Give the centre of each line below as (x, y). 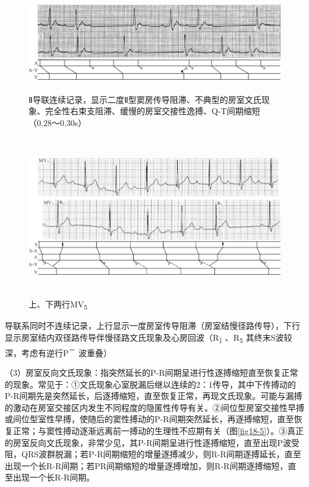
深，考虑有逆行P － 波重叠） (58, 351)
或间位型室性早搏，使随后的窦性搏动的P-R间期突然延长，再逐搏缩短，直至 (149, 419)
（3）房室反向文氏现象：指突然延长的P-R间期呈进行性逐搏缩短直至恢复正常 (152, 373)
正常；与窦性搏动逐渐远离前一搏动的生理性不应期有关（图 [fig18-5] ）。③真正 (158, 431)
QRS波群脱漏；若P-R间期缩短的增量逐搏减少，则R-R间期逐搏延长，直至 (161, 454)
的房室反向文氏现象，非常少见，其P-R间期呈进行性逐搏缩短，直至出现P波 (148, 442)
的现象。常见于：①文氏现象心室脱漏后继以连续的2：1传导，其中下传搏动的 (150, 384)
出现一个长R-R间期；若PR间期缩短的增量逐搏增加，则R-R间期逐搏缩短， (146, 465)
